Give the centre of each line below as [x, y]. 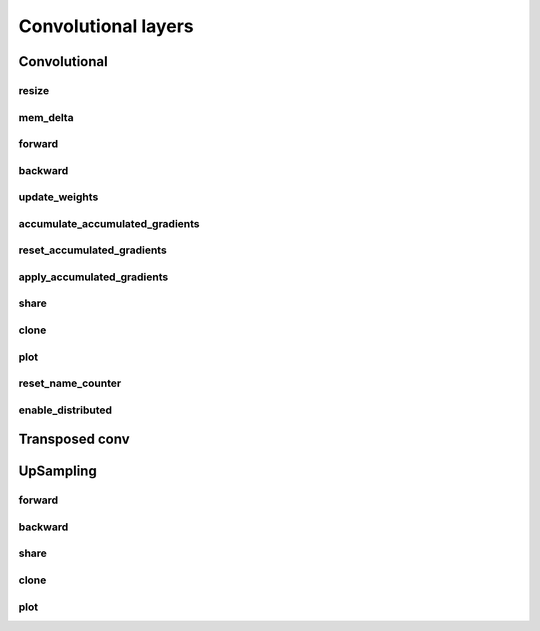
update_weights [58, 197]
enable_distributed [65, 410]
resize [34, 90]
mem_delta [46, 117]
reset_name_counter [70, 383]
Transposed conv [74, 439]
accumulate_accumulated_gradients [109, 223]
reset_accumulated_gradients [92, 250]
